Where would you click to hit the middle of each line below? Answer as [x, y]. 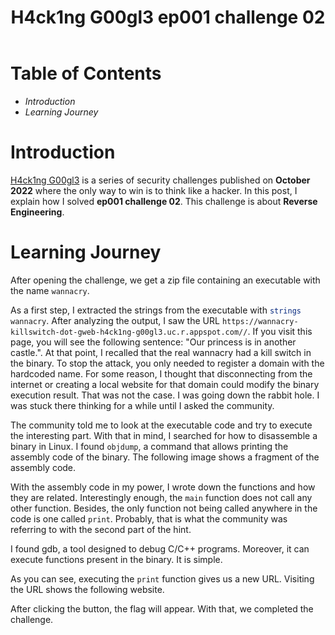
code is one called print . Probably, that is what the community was [149, 518]
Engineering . [37, 212]
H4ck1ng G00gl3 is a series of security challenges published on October [160, 180]
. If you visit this [280, 331]
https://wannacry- [260, 321]
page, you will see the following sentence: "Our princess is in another [153, 342]
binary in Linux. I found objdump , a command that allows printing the [149, 446]
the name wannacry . [50, 290]
